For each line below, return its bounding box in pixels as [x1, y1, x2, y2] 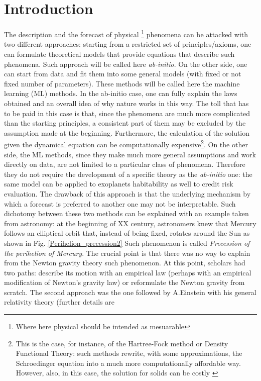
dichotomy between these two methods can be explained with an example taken [4, 208, 249, 219]
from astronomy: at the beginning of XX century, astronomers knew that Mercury [4, 218, 256, 228]
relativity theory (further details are [4, 297, 115, 307]
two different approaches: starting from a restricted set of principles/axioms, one [4, 39, 251, 49]
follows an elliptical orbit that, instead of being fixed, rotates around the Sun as [4, 228, 250, 238]
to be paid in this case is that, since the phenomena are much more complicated [4, 108, 250, 118]
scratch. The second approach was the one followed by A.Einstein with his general [4, 287, 256, 297]
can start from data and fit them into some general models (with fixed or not [4, 68, 241, 79]
